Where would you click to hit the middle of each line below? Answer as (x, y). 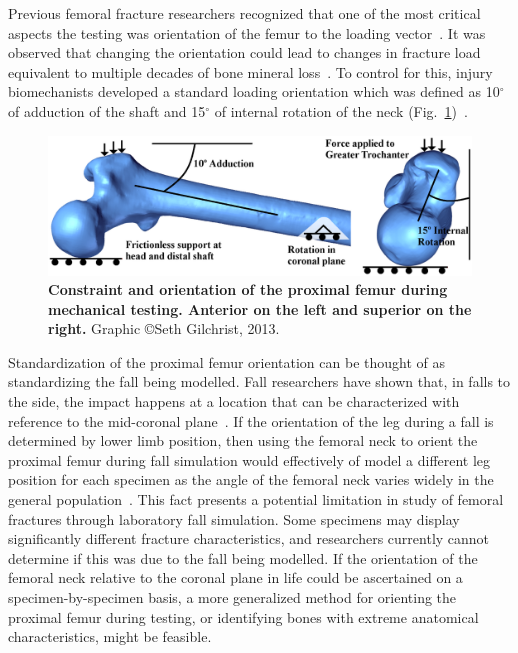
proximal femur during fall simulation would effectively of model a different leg (249, 459)
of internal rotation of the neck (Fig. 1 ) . (341, 110)
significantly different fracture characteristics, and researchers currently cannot (249, 538)
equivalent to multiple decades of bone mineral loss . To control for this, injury (250, 71)
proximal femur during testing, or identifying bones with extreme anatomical (243, 616)
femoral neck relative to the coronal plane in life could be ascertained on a (235, 577)
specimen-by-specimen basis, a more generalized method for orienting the (232, 597)
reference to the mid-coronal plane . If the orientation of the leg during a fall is (251, 420)
